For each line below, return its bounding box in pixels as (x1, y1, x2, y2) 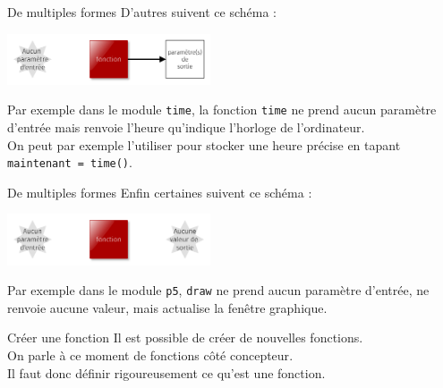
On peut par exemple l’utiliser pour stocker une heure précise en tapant (7, 135, 401, 154)
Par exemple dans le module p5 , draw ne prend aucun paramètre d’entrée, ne (7, 281, 430, 299)
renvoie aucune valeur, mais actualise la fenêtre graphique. (7, 298, 328, 316)
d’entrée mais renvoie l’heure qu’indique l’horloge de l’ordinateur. (7, 117, 365, 136)
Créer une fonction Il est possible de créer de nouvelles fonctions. (7, 328, 363, 347)
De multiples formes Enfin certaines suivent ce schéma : (7, 182, 312, 201)
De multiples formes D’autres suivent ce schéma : (7, 3, 277, 21)
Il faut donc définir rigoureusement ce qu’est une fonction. (7, 363, 326, 382)
